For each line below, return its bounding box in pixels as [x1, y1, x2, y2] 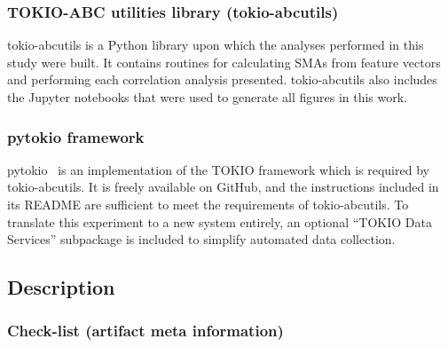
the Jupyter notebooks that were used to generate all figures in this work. [7, 88, 408, 106]
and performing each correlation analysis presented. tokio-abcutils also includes [7, 70, 437, 89]
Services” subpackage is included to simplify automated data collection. [7, 230, 396, 248]
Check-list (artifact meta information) [7, 319, 284, 342]
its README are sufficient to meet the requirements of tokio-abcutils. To [7, 195, 409, 213]
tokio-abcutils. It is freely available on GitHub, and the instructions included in [7, 177, 439, 196]
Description [7, 273, 115, 301]
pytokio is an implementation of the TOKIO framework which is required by [7, 160, 429, 178]
